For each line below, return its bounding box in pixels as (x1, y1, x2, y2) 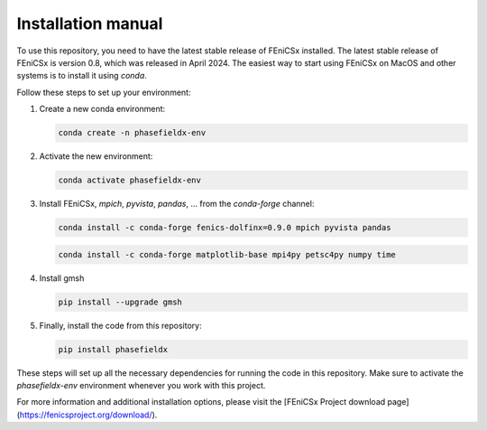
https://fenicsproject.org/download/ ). (19, 409, 158, 420)
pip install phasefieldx (58, 344, 169, 354)
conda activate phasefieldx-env (58, 175, 202, 185)
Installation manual (16, 14, 163, 33)
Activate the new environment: (39, 151, 153, 162)
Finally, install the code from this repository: (39, 320, 202, 331)
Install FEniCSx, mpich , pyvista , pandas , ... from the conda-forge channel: (39, 199, 315, 210)
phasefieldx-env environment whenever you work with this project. (16, 379, 266, 390)
